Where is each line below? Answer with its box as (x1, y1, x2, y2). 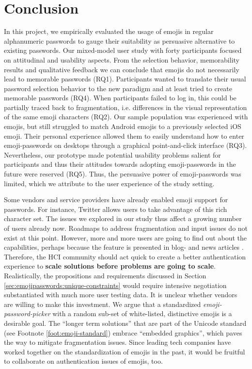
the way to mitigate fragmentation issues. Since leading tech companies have (4, 337, 231, 347)
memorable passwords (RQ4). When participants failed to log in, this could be (4, 93, 236, 103)
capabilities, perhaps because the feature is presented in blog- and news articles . (4, 242, 244, 252)
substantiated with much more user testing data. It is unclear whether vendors (4, 289, 237, 300)
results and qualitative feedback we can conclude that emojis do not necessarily (4, 64, 239, 74)
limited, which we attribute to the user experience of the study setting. (4, 178, 215, 188)
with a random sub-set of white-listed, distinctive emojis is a (52, 308, 232, 319)
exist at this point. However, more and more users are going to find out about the (4, 232, 247, 242)
